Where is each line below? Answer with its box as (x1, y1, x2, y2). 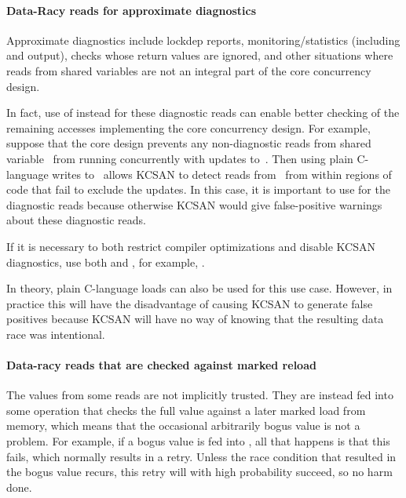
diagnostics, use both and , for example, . (6, 253, 205, 270)
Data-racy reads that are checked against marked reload (6, 357, 316, 373)
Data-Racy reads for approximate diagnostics (6, 2, 257, 18)
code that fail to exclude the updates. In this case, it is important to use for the (6, 181, 390, 198)
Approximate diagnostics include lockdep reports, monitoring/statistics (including (6, 31, 401, 48)
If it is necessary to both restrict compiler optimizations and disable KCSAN (6, 238, 375, 254)
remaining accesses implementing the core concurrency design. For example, (6, 119, 371, 136)
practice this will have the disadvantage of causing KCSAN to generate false (6, 295, 373, 311)
